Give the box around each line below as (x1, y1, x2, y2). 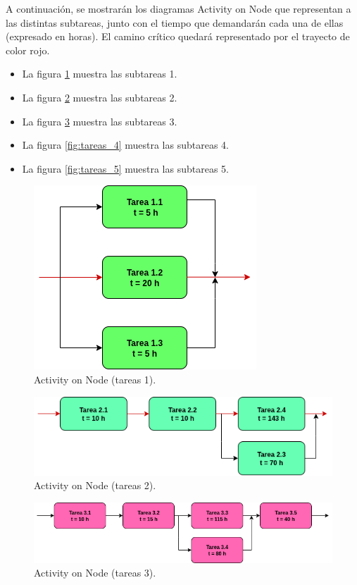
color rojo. (6, 42, 50, 57)
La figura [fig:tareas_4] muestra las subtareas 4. (22, 137, 229, 152)
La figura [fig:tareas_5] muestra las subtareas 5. (22, 161, 229, 175)
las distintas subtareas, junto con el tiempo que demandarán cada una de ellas (6, 15, 344, 30)
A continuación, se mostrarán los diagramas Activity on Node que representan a (6, 1, 351, 16)
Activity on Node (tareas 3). (34, 565, 156, 580)
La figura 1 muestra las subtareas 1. (22, 66, 177, 81)
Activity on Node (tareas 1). (34, 371, 156, 386)
